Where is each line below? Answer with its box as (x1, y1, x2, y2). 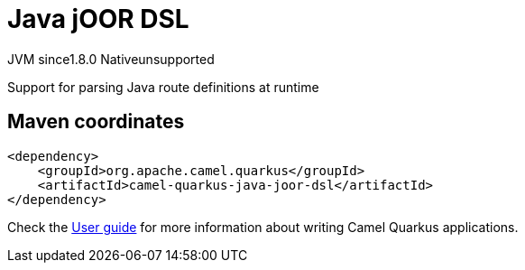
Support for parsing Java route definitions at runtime (7, 79, 319, 95)
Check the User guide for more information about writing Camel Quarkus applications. (7, 219, 519, 235)
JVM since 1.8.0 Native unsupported (7, 51, 215, 67)
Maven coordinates (7, 110, 185, 134)
